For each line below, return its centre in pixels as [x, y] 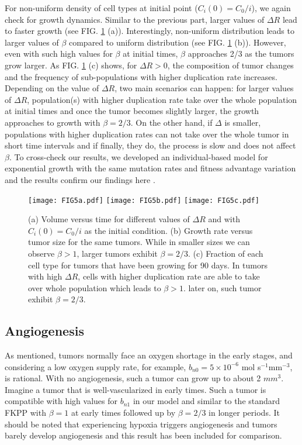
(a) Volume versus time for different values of [109, 219]
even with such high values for [59, 54]
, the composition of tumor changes [230, 65]
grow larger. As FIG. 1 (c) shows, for [71, 65]
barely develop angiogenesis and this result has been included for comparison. [143, 435]
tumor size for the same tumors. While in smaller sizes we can [139, 242]
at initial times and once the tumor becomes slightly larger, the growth [132, 111]
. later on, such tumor [222, 287]
